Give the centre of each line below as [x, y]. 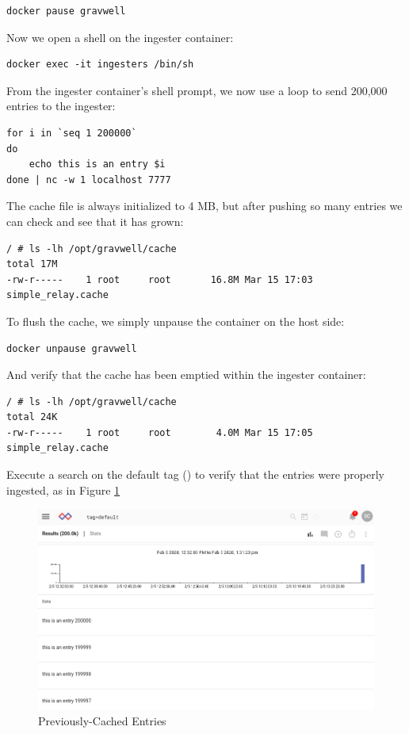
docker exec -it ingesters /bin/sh [100, 65]
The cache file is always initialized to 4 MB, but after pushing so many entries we [204, 206]
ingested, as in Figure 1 [63, 489]
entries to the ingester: [61, 106]
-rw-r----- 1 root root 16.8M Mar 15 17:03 [160, 279]
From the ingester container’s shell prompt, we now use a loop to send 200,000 [197, 90]
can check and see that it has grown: [95, 221]
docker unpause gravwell [72, 348]
